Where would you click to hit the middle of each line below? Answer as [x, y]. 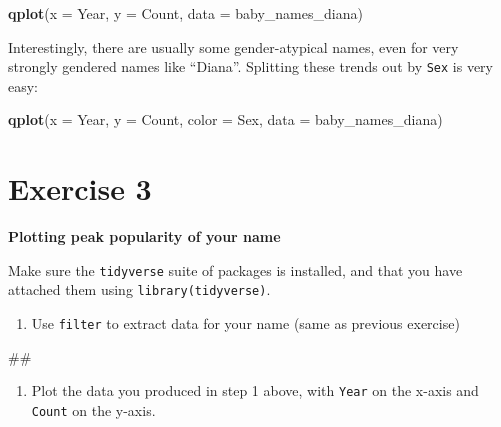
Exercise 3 [80, 188]
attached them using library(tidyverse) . [139, 289]
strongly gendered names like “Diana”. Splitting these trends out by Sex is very [250, 66]
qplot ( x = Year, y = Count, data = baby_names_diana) [185, 13]
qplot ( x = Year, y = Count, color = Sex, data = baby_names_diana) [225, 119]
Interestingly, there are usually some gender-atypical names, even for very [233, 46]
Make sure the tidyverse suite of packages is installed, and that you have [235, 269]
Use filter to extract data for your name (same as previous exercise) [245, 323]
